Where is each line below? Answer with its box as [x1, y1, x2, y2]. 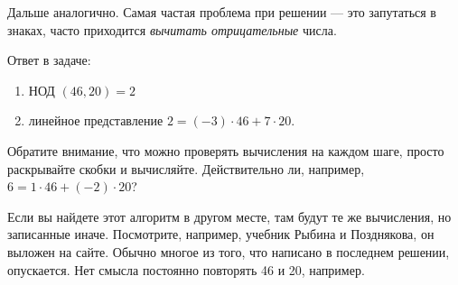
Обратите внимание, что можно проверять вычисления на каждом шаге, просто [7, 141, 444, 160]
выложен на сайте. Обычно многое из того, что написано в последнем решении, [7, 242, 450, 261]
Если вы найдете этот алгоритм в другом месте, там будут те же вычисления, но [7, 207, 452, 225]
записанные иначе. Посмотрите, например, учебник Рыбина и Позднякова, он [7, 225, 435, 244]
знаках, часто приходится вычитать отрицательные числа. [7, 20, 337, 39]
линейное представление [28, 111, 164, 130]
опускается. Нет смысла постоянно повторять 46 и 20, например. [7, 260, 365, 279]
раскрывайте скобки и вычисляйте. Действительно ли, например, [7, 159, 365, 178]
